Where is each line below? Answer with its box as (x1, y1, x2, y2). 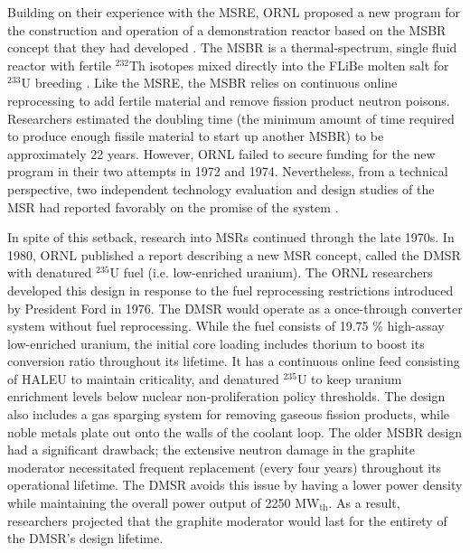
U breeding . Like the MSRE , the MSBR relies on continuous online (21, 73, 398, 92)
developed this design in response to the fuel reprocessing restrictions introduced (7, 280, 454, 299)
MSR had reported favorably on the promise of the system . (7, 197, 339, 216)
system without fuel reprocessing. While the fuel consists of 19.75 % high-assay (7, 316, 445, 335)
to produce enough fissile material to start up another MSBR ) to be (7, 127, 384, 145)
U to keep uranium (296, 369, 402, 388)
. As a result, (328, 493, 400, 512)
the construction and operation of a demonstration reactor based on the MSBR (7, 20, 446, 39)
